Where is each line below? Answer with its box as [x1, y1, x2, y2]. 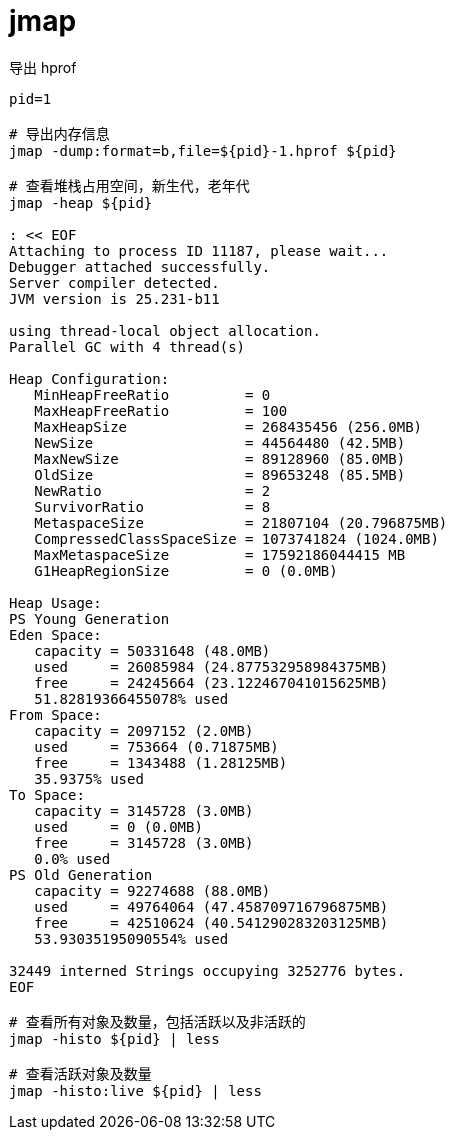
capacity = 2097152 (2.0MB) [34, 722, 254, 739]
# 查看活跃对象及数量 [9, 1065, 152, 1082]
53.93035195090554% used [34, 930, 229, 947]
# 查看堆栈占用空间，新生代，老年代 [9, 177, 250, 194]
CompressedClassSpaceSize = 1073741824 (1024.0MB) [34, 530, 439, 547]
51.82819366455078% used [34, 690, 229, 707]
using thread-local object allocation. [9, 322, 321, 339]
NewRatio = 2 [34, 482, 271, 499]
